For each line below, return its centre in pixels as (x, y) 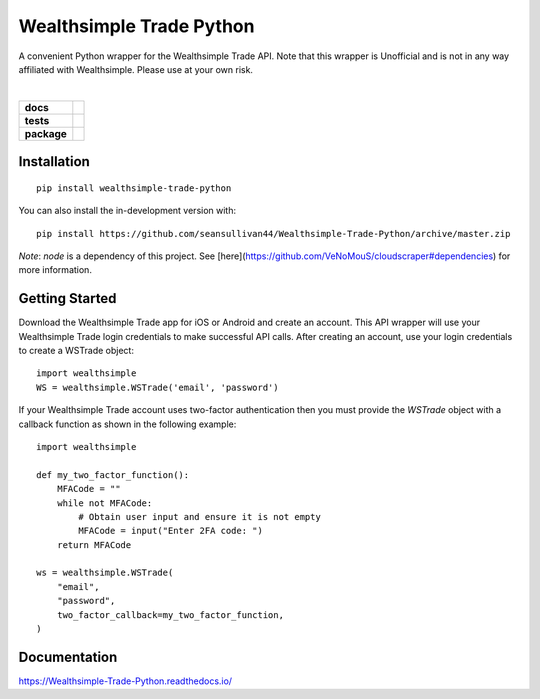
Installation (54, 161)
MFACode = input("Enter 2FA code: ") (171, 531)
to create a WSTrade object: (76, 350)
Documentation (68, 656)
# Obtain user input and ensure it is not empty (200, 516)
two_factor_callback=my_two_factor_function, (170, 614)
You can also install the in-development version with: (127, 211)
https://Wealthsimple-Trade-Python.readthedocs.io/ (125, 681)
